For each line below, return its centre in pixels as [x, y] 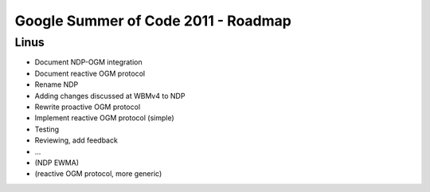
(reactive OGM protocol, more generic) [98, 174]
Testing [47, 129]
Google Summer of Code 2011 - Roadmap [153, 21]
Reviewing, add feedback [76, 140]
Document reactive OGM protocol [90, 73]
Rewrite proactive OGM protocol [88, 107]
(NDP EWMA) [57, 163]
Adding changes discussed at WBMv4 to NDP [110, 96]
